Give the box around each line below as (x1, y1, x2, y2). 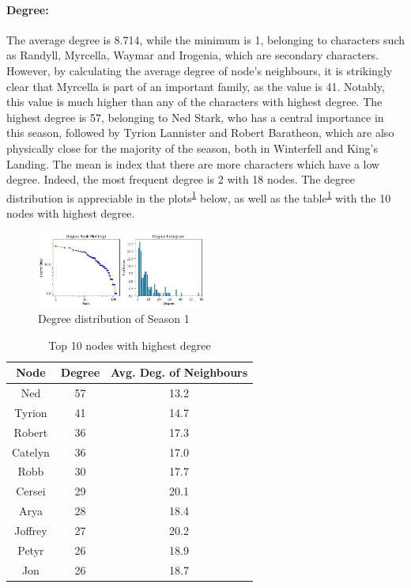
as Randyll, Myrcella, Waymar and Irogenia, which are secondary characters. (6, 47, 379, 63)
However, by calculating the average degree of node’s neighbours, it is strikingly (6, 62, 393, 78)
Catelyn (12, 443, 50, 460)
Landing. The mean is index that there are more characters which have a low (6, 155, 380, 172)
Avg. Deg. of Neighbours (111, 364, 248, 381)
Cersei (16, 483, 46, 499)
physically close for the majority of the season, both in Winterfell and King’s (6, 139, 378, 156)
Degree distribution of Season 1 (38, 310, 190, 327)
